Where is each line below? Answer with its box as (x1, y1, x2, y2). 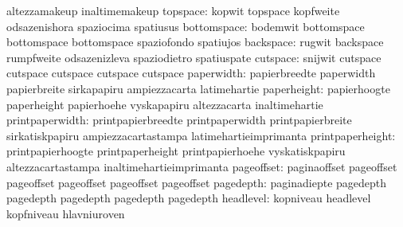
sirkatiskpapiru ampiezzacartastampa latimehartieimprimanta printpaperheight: (6, 127, 396, 143)
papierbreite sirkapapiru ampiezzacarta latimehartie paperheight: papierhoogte (6, 80, 390, 96)
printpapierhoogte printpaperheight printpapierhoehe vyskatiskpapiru (6, 143, 346, 159)
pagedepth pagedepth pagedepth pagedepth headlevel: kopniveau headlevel (6, 190, 371, 206)
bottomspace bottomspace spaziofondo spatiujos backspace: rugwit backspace (6, 33, 384, 50)
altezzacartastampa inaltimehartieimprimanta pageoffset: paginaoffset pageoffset (6, 158, 397, 174)
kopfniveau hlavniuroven (6, 205, 125, 221)
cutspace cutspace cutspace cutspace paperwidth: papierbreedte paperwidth (6, 65, 376, 81)
